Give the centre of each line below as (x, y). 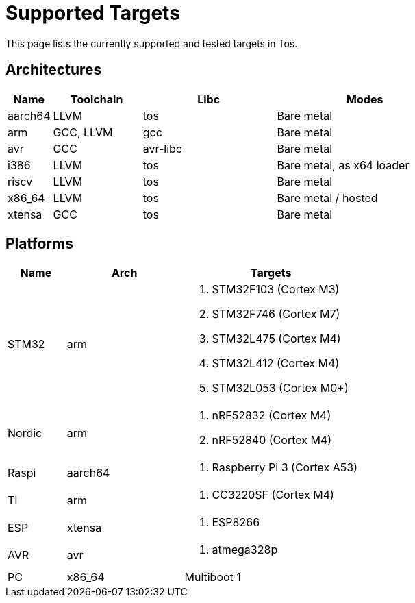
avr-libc (162, 148)
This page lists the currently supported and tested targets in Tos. (152, 43)
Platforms (39, 244)
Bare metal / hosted (327, 198)
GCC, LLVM (83, 132)
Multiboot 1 (213, 577)
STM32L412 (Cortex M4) (276, 364)
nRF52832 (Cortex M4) (272, 416)
